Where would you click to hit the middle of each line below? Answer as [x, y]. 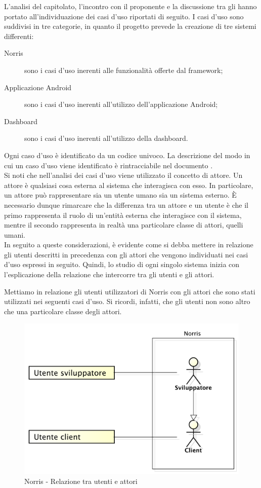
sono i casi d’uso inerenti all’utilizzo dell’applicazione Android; [121, 104]
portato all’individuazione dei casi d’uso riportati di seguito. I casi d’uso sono [124, 16]
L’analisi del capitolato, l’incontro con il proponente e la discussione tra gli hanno [130, 6]
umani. [15, 234]
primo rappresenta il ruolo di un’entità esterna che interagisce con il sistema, [123, 215]
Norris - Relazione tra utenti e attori [81, 481]
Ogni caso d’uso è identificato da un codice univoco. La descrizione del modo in [127, 155]
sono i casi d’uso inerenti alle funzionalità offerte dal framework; [124, 70]
